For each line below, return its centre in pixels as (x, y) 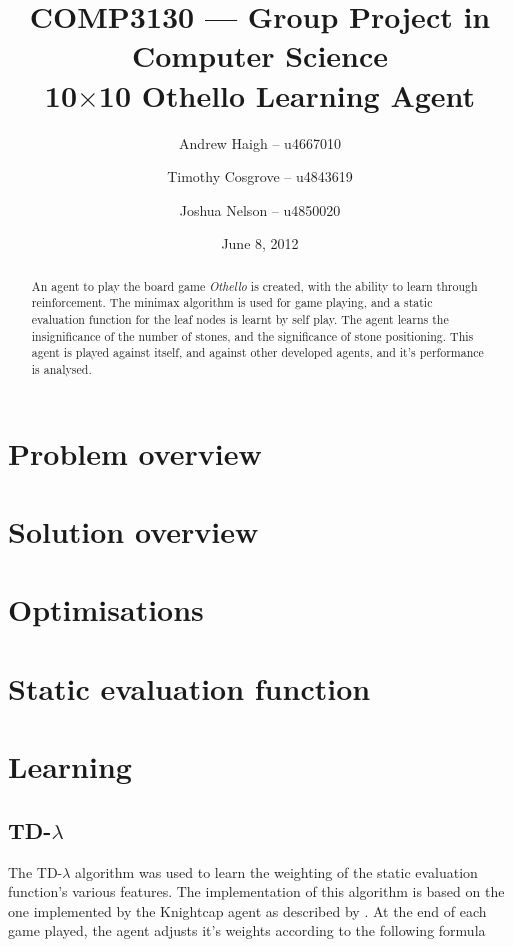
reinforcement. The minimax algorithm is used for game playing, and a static (232, 302)
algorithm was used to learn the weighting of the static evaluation (276, 871)
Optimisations (106, 609)
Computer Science (260, 55)
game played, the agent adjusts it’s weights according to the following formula (247, 930)
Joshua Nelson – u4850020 (260, 209)
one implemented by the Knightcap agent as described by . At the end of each (247, 910)
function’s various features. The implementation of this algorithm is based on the (256, 891)
